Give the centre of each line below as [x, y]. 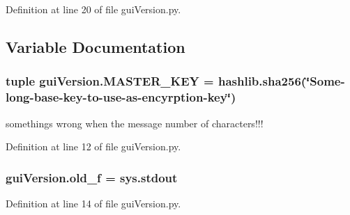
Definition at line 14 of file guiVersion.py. [93, 203]
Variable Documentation [96, 46]
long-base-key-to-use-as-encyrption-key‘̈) [121, 97]
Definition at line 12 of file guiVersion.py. [93, 146]
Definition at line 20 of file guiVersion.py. [93, 9]
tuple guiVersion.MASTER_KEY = [110, 81]
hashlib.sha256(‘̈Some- [281, 81]
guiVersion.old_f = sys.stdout [92, 177]
